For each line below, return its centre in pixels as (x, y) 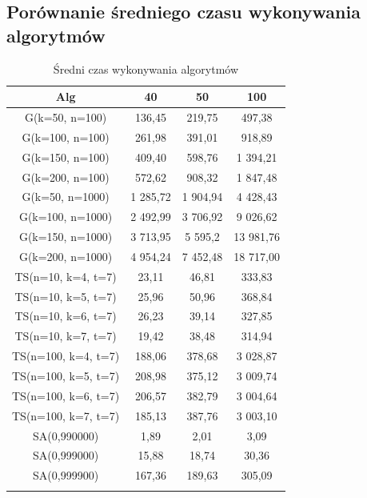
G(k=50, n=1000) (66, 197)
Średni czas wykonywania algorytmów (146, 68)
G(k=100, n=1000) (66, 217)
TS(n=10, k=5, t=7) (66, 296)
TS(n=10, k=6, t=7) (66, 316)
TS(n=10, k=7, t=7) (66, 336)
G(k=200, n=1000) (66, 256)
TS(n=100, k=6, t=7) (66, 395)
